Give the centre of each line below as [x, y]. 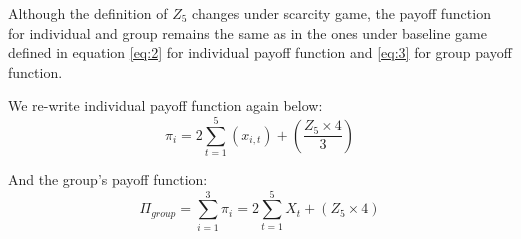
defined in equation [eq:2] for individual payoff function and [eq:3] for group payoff [260, 52]
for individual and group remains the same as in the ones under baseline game [247, 32]
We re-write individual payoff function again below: [165, 105]
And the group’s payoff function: [108, 179]
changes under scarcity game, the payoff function [341, 13]
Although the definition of [88, 13]
